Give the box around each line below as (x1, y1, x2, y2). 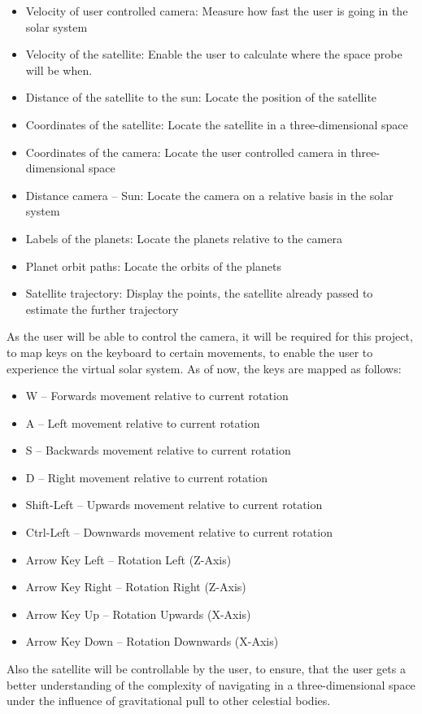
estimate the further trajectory (25, 300, 179, 317)
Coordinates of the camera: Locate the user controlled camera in (25, 143, 347, 160)
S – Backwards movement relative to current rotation (25, 442, 291, 459)
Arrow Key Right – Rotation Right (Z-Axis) (25, 578, 246, 595)
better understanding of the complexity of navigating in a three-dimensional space (7, 676, 415, 693)
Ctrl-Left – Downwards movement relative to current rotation (25, 524, 333, 541)
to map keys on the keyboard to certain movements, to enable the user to (7, 343, 373, 360)
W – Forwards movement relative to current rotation (25, 387, 289, 404)
